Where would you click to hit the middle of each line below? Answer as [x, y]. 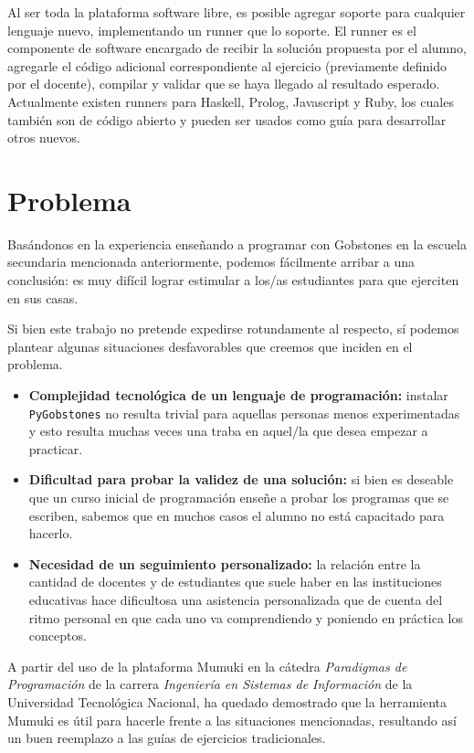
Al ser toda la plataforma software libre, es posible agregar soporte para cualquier [237, 12]
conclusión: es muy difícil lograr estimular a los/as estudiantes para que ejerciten [233, 280]
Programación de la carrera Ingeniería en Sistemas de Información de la [210, 684]
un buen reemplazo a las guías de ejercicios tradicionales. [167, 738]
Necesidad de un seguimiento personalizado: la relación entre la [225, 563]
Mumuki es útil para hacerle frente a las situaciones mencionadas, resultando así [232, 720]
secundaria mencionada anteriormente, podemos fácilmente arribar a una [211, 262]
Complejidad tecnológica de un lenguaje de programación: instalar [238, 395]
